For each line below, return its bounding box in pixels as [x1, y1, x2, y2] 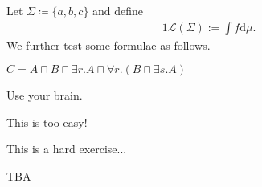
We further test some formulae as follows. [6, 36, 211, 53]
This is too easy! [6, 113, 88, 130]
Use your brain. [6, 87, 83, 104]
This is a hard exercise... [6, 140, 127, 157]
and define [92, 2, 144, 18]
